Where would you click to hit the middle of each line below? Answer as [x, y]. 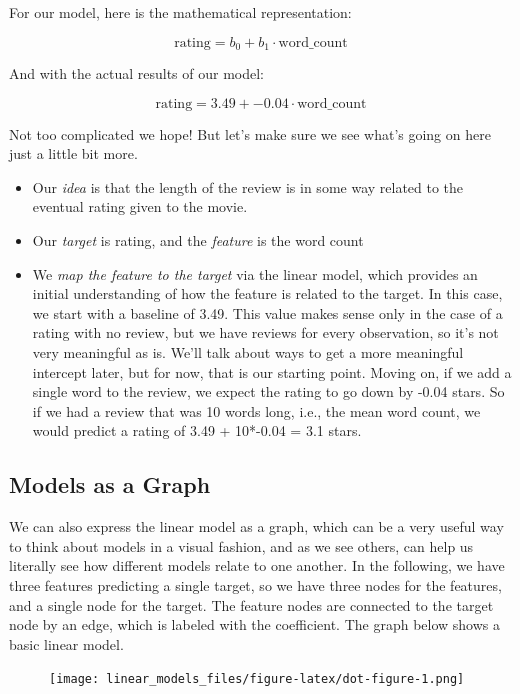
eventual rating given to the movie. [140, 206]
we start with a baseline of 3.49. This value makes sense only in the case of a [267, 312]
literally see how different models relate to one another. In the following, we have [257, 565]
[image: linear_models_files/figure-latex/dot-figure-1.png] [257, 679]
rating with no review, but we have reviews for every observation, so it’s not [265, 332]
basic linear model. [66, 643]
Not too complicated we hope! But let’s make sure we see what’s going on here [250, 133]
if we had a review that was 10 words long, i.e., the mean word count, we [256, 410]
